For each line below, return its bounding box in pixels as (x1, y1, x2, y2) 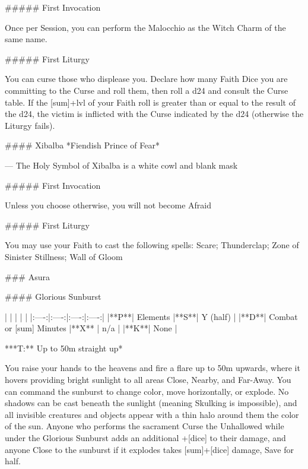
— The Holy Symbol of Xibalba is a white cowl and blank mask (5, 159, 238, 171)
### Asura (5, 270, 50, 283)
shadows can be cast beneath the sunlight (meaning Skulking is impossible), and (5, 397, 297, 409)
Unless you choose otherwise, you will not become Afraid (5, 199, 212, 211)
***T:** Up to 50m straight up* (5, 341, 123, 354)
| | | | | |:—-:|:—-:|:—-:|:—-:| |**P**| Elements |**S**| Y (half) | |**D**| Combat (5, 310, 298, 322)
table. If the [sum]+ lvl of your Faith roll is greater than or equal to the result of (5, 96, 296, 108)
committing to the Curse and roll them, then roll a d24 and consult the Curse (5, 84, 288, 96)
